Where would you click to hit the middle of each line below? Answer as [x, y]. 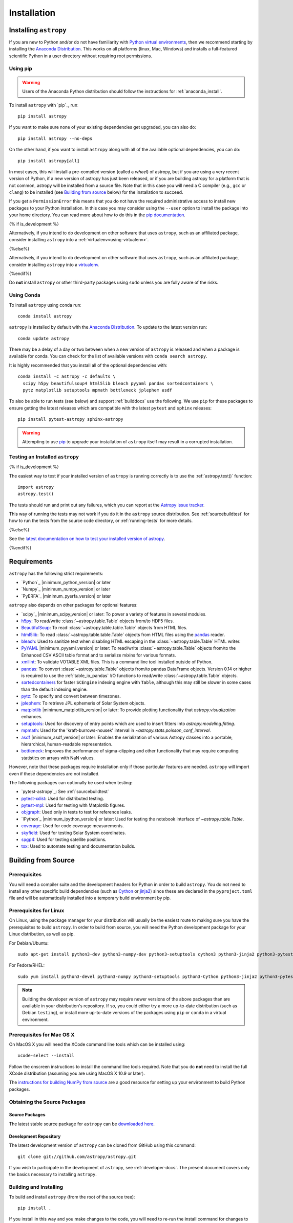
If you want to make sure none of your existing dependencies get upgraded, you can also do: [103, 127]
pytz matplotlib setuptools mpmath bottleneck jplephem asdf [97, 390]
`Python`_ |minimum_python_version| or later [66, 582]
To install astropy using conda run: [45, 305]
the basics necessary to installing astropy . [53, 1175]
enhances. [32, 717]
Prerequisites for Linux [37, 911]
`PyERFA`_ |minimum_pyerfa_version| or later [66, 596]
